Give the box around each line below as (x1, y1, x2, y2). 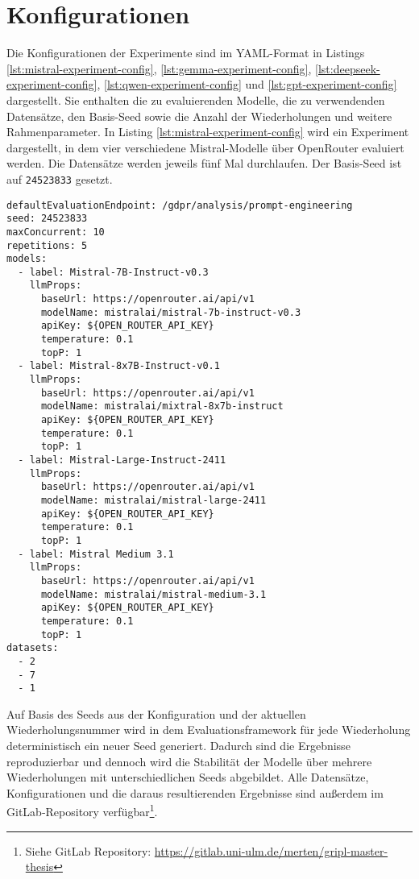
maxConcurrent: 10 (6, 226, 105, 238)
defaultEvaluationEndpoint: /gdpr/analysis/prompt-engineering (6, 199, 353, 211)
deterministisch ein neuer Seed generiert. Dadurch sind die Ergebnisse (6, 737, 351, 753)
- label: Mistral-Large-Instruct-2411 (18, 454, 226, 466)
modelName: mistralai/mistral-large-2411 (40, 494, 267, 506)
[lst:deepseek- (315, 60, 380, 77)
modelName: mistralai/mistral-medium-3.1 (40, 588, 267, 600)
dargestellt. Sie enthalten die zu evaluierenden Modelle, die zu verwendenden (6, 91, 385, 108)
